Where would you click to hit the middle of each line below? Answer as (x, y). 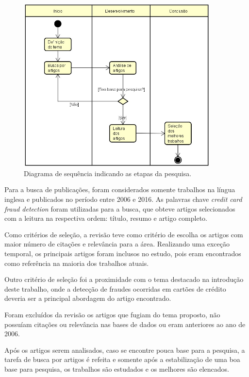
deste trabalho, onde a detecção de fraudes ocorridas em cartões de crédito (115, 288)
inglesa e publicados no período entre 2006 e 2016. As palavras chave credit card (123, 199)
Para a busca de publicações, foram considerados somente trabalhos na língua (120, 189)
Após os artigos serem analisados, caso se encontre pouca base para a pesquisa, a (125, 350)
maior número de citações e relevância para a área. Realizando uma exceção (117, 244)
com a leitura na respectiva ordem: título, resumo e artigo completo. (106, 218)
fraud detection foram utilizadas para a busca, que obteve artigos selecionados (120, 208)
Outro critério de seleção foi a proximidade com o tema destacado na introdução (124, 279)
